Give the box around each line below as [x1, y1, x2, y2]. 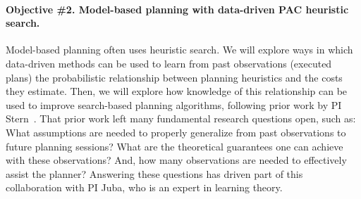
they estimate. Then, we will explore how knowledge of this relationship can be [6, 84, 348, 98]
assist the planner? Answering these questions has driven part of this [6, 166, 303, 181]
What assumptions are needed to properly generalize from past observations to [6, 124, 346, 139]
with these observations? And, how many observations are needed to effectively [6, 153, 347, 167]
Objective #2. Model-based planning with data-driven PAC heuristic [6, 1, 349, 16]
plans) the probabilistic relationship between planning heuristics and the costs [6, 70, 343, 84]
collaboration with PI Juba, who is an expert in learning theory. [6, 180, 283, 195]
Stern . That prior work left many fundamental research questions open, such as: [6, 111, 356, 126]
